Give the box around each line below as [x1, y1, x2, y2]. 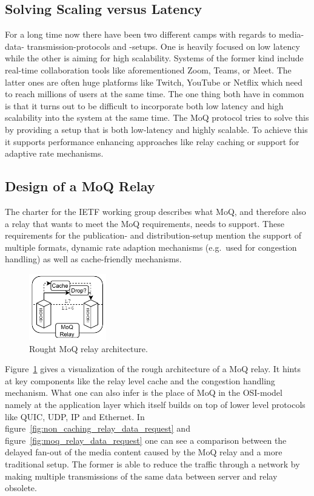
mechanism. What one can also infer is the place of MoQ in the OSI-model [5, 386, 282, 399]
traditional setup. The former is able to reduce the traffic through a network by [5, 458, 300, 470]
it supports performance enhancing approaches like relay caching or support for [5, 135, 299, 148]
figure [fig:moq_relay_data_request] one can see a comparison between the [5, 433, 287, 446]
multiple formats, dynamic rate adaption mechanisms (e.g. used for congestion [5, 240, 297, 253]
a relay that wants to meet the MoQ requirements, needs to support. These [5, 217, 284, 229]
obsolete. [5, 481, 37, 494]
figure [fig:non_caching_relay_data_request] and [5, 422, 190, 435]
